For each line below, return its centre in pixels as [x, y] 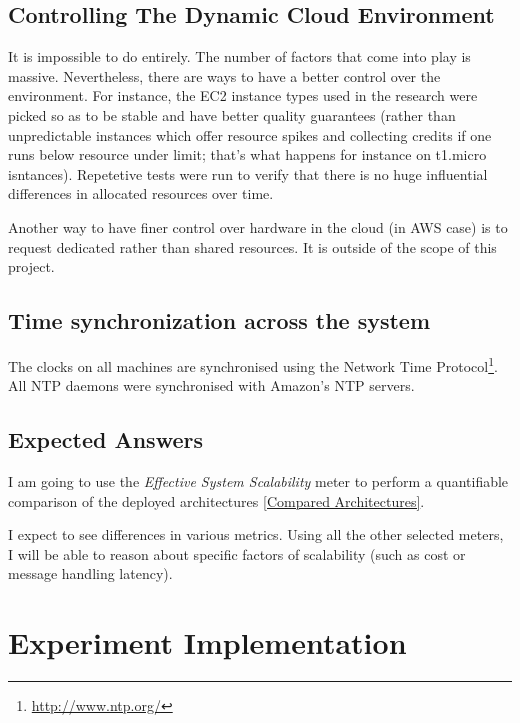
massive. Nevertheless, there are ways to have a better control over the [224, 75]
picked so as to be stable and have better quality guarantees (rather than [232, 114]
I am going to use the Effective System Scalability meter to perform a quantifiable [258, 480]
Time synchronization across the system [219, 320]
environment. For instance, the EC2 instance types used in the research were [243, 95]
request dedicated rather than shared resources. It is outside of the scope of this [252, 246]
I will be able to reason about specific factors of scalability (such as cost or [237, 553]
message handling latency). [90, 573]
